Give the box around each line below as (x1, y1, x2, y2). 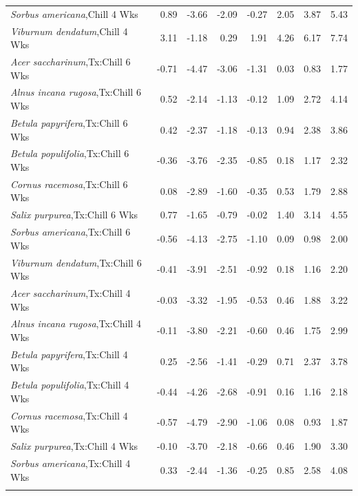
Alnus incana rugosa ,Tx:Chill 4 (10, 316, 141, 331)
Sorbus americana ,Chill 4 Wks (10, 6, 138, 21)
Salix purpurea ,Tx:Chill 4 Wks (10, 439, 138, 453)
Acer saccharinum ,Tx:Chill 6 (10, 54, 131, 69)
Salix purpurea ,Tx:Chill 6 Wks (10, 207, 138, 222)
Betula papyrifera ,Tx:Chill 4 (10, 347, 128, 361)
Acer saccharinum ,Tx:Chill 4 (10, 285, 131, 300)
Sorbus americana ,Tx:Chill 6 (10, 225, 131, 239)
